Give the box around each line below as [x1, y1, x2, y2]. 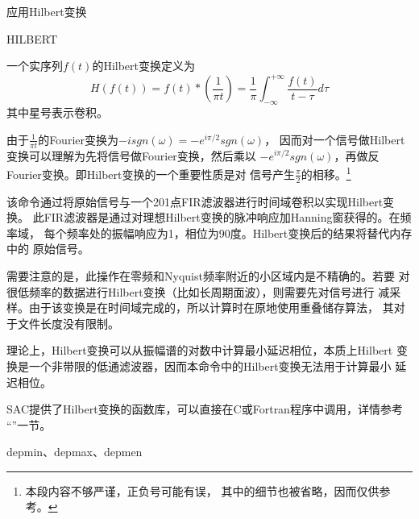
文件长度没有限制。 [17, 314, 119, 331]
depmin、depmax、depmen [6, 443, 143, 460]
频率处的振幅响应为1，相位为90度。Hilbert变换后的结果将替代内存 [66, 224, 413, 241]
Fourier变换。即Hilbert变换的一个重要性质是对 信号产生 [6, 165, 296, 182]
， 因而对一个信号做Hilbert [264, 131, 405, 147]
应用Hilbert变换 [6, 3, 87, 19]
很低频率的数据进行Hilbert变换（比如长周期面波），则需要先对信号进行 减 [6, 283, 390, 300]
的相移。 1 [301, 164, 351, 182]
